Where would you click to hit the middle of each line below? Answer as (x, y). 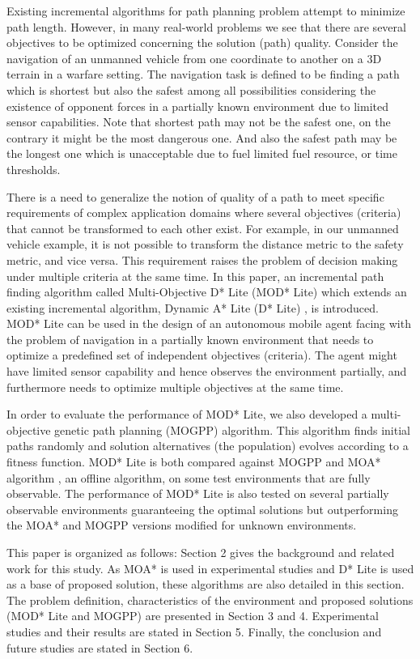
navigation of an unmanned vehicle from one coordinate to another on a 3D (194, 58)
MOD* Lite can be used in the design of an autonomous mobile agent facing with (209, 323)
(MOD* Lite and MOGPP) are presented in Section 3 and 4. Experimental (193, 616)
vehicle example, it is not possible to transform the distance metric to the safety (205, 244)
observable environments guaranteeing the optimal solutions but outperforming (202, 509)
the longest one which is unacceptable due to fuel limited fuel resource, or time (202, 153)
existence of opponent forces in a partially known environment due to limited (198, 106)
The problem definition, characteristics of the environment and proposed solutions (210, 599)
